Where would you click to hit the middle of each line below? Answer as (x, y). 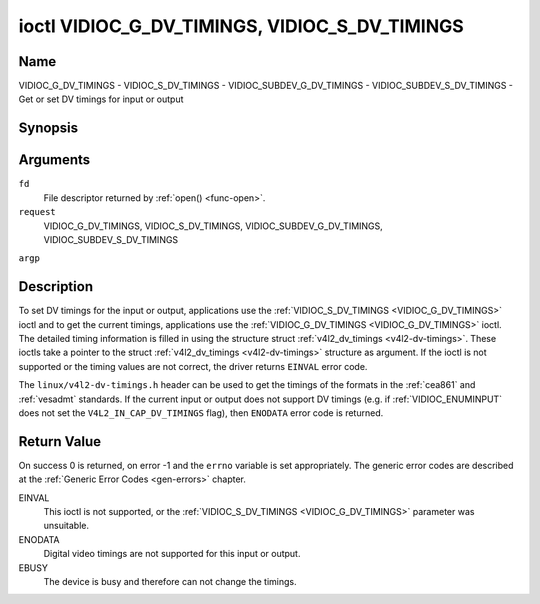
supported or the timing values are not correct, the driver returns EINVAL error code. (193, 366)
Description (56, 286)
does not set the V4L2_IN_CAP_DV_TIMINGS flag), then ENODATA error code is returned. (201, 412)
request (37, 212)
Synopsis (48, 128)
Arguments (54, 160)
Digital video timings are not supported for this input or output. (172, 554)
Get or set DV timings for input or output (101, 99)
